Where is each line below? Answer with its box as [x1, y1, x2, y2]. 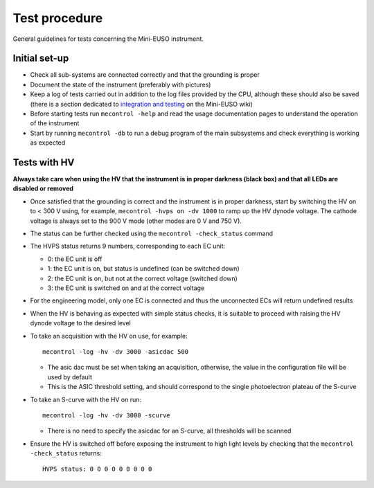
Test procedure [12, 10, 103, 26]
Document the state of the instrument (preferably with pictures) [30, 80, 211, 89]
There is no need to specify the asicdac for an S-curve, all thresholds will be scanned [47, 426, 292, 435]
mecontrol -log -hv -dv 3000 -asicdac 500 [42, 347, 189, 356]
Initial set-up [12, 53, 69, 64]
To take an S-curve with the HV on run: [30, 395, 142, 404]
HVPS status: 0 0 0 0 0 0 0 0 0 [42, 465, 152, 473]
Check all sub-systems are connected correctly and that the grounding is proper [30, 71, 260, 79]
